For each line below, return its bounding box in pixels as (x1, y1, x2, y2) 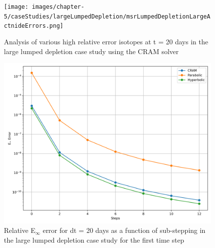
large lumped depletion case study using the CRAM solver (4, 46, 179, 56)
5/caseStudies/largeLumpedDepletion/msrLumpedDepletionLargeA (4, 13, 211, 20)
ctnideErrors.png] (4, 22, 64, 30)
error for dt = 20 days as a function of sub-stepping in (43, 225, 206, 235)
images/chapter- (32, 3, 85, 10)
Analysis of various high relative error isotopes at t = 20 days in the (4, 36, 208, 46)
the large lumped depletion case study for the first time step (4, 234, 184, 245)
